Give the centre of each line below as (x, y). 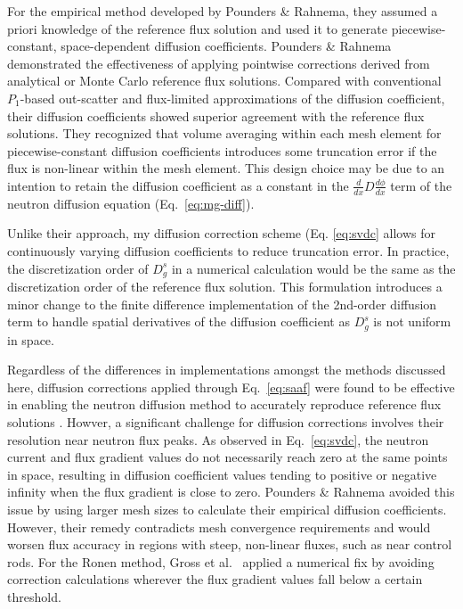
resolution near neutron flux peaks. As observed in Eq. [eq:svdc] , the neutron (218, 439)
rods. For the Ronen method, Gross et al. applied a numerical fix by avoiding (221, 561)
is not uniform (412, 321)
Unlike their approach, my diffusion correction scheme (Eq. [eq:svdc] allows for (221, 233)
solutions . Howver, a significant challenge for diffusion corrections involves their (226, 422)
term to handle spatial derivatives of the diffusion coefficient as (179, 321)
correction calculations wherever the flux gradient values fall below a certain (215, 579)
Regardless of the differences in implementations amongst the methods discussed (227, 370)
